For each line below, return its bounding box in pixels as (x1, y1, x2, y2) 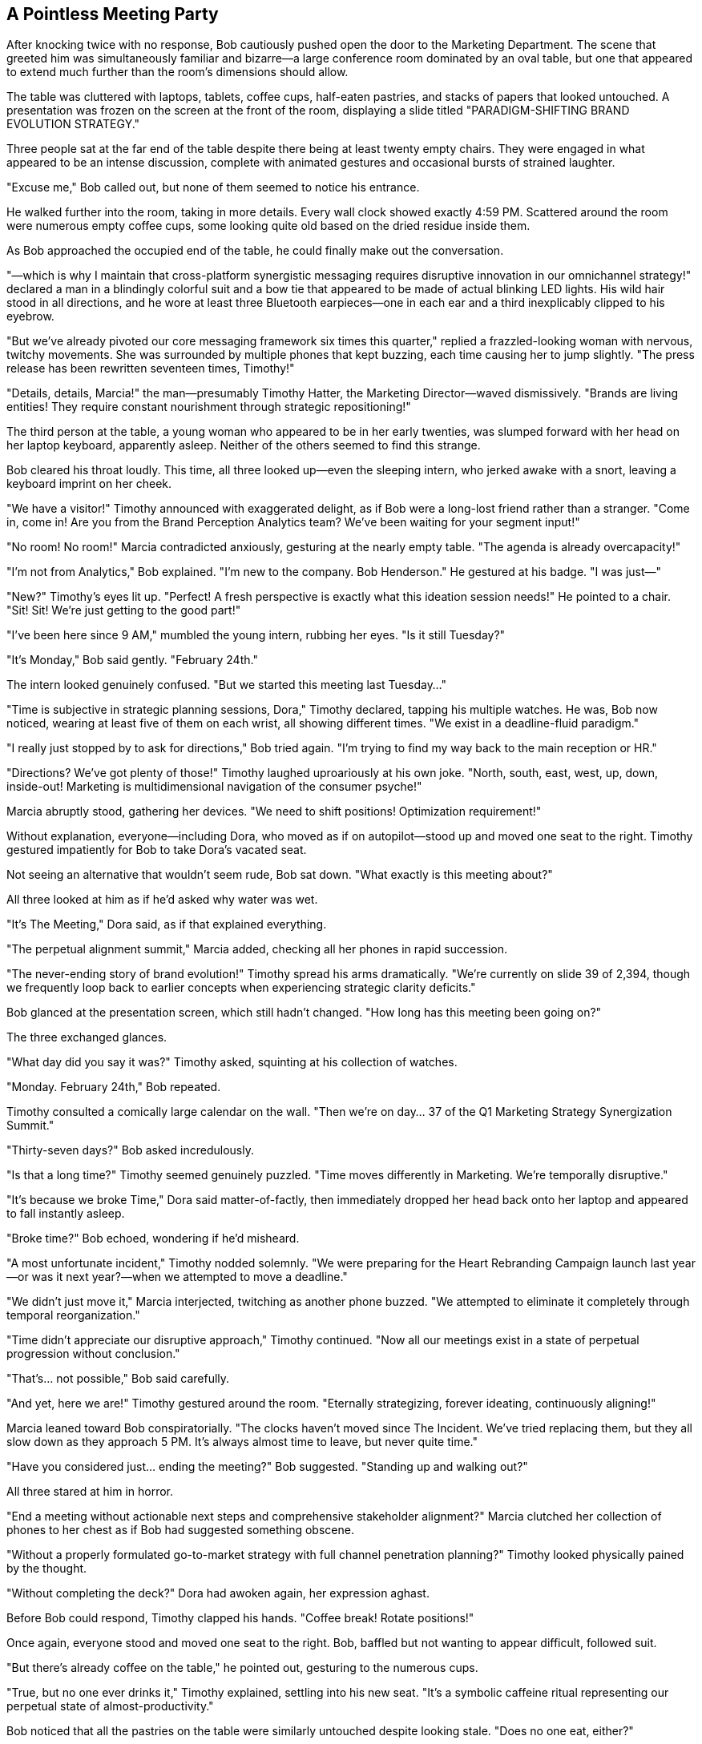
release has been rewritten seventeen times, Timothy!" (6, 361, 295, 376)
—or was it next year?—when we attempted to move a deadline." (6, 1270, 348, 1284)
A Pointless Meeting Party (6, 4, 219, 24)
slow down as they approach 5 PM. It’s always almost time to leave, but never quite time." (6, 1435, 478, 1449)
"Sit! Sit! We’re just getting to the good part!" (6, 603, 241, 618)
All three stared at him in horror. (6, 1484, 174, 1499)
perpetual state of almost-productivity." (6, 1699, 214, 1714)
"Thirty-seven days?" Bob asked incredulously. (6, 1143, 254, 1158)
